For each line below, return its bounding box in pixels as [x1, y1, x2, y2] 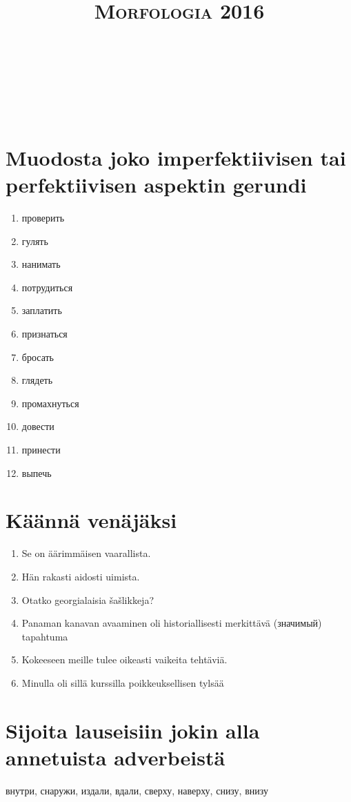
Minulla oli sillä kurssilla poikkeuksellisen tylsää [21, 675, 224, 689]
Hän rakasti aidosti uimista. [21, 569, 140, 583]
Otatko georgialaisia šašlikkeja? [21, 592, 154, 607]
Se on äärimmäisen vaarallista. [21, 546, 151, 560]
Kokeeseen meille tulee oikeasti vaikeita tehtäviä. [21, 652, 228, 667]
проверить [21, 211, 65, 225]
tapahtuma [21, 629, 68, 643]
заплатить [21, 303, 62, 317]
